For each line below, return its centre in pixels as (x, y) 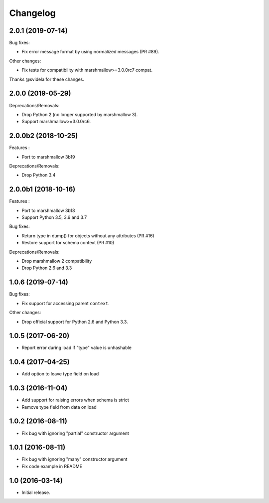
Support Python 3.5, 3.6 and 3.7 (54, 217)
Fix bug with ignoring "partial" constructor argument (75, 433)
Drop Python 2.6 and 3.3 (47, 268)
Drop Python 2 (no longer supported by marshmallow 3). (80, 114)
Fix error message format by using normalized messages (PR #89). (90, 52)
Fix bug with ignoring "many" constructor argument (74, 459)
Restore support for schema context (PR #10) (68, 243)
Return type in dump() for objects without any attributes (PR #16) (88, 236)
